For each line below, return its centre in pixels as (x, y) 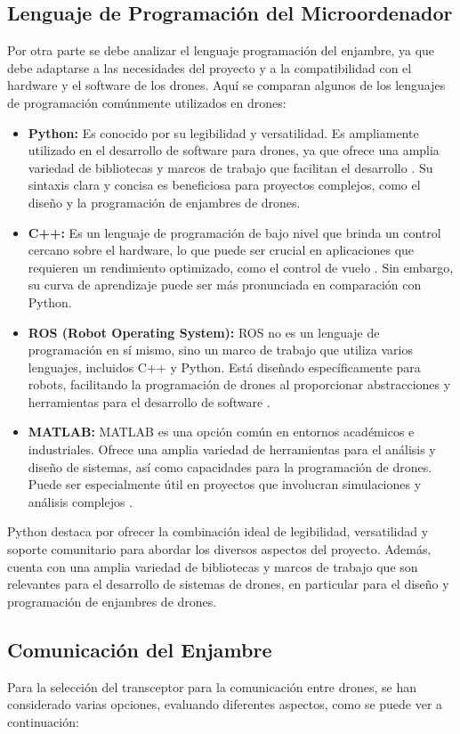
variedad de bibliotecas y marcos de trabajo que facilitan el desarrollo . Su (230, 167)
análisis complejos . (81, 501)
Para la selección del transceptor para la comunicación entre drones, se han (212, 686)
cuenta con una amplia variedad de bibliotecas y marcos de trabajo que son (213, 566)
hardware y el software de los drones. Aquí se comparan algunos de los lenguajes (226, 85)
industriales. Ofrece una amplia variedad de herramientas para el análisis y (232, 449)
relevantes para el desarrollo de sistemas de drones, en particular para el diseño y (228, 584)
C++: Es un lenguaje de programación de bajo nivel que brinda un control (234, 232)
